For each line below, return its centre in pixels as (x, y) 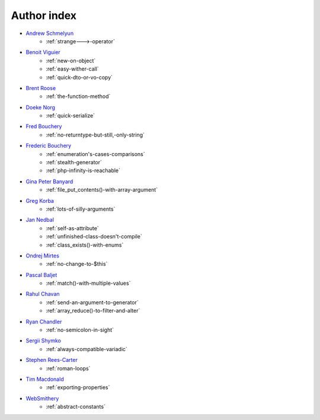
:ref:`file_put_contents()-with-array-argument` (102, 190)
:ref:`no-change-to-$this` (77, 264)
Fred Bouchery (44, 126)
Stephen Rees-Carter (52, 360)
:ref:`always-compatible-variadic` (87, 349)
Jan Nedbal (40, 220)
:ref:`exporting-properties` (78, 387)
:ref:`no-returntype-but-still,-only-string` (95, 135)
